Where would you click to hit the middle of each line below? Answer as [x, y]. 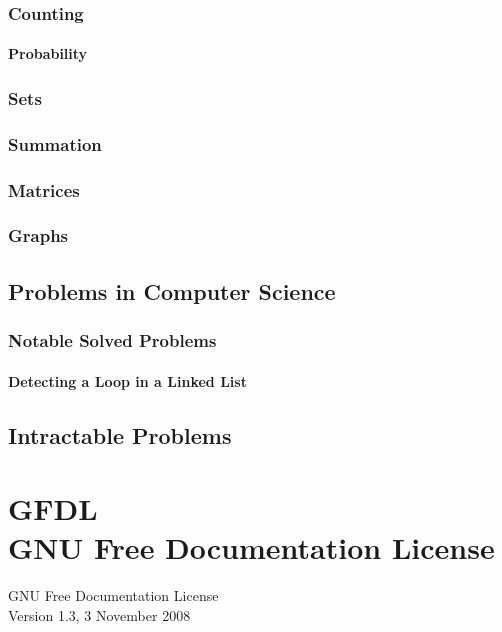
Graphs [38, 235]
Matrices [44, 189]
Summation [55, 143]
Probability [48, 53]
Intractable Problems [120, 434]
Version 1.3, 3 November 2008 [99, 614]
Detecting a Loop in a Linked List [127, 380]
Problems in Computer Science [172, 290]
